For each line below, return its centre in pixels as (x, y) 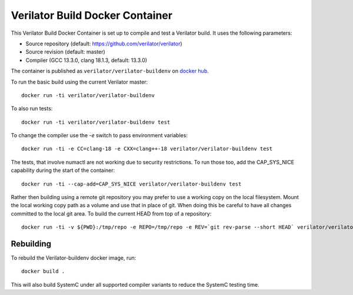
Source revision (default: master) (65, 52)
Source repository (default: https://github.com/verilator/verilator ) (104, 44)
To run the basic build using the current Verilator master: (79, 82)
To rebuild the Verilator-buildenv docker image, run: (74, 258)
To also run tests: (32, 108)
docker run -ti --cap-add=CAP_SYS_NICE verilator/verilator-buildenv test (131, 184)
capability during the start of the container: (63, 170)
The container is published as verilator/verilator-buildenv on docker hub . (110, 71)
